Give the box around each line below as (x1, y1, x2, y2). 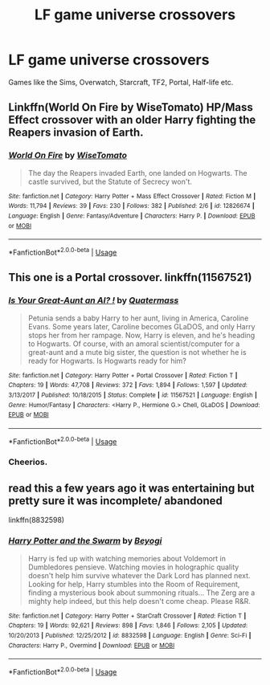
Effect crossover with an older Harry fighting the (8, 113, 256, 127)
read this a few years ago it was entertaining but (8, 481, 255, 495)
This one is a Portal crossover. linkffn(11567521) (8, 271, 252, 284)
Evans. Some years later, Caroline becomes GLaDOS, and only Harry (27, 321, 256, 331)
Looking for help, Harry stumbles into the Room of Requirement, (27, 579, 240, 589)
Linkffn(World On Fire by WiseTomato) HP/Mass (8, 100, 253, 114)
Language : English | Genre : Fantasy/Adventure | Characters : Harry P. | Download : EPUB (8, 211, 256, 220)
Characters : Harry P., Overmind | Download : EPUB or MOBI (8, 641, 175, 650)
